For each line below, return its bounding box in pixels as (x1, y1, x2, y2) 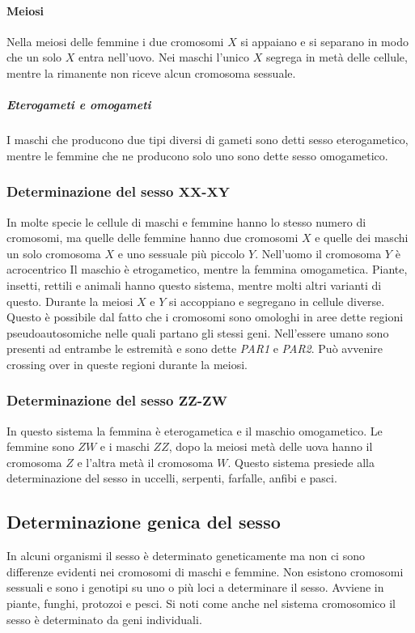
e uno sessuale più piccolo (117, 244, 245, 261)
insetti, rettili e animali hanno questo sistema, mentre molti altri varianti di (6, 276, 382, 293)
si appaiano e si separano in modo (240, 32, 409, 49)
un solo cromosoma (6, 244, 101, 261)
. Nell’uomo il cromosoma (255, 244, 382, 261)
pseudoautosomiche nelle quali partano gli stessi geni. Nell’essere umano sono (6, 324, 389, 341)
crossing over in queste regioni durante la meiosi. (6, 355, 248, 372)
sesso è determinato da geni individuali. (6, 610, 202, 627)
